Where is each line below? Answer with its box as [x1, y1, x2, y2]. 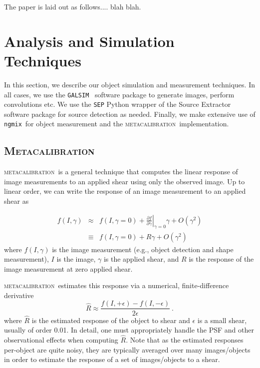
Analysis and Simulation [4, 30, 175, 51]
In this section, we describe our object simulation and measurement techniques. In [4, 79, 255, 89]
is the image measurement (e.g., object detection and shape [52, 244, 234, 254]
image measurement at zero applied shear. [4, 263, 133, 274]
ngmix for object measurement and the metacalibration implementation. [4, 118, 229, 129]
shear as [4, 196, 29, 206]
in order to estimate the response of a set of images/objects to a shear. [4, 354, 220, 365]
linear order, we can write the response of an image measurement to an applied [4, 186, 246, 196]
